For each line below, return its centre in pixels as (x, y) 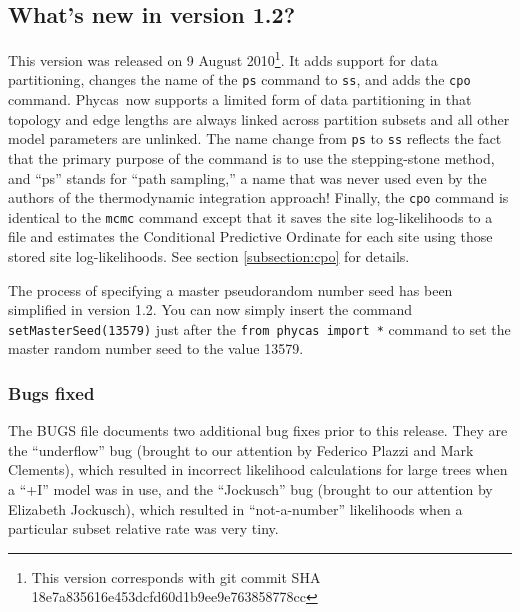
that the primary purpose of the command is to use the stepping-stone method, (251, 157)
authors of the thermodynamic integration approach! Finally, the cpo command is (258, 197)
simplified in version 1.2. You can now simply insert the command (210, 309)
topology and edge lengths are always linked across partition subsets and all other (259, 118)
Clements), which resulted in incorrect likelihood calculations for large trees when (258, 469)
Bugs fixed (51, 393)
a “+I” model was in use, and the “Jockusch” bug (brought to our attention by (250, 489)
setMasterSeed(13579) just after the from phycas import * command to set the (259, 328)
